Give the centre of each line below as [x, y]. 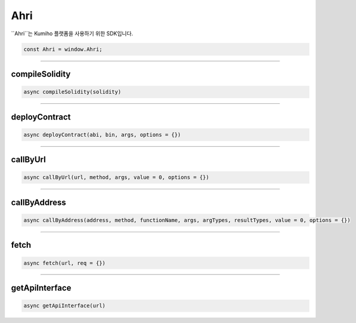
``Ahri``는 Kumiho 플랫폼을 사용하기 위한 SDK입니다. [72, 33]
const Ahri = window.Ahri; [63, 49]
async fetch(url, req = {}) [64, 263]
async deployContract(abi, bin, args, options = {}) [102, 135]
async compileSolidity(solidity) [72, 92]
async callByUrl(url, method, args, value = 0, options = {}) [116, 177]
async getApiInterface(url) [64, 306]
